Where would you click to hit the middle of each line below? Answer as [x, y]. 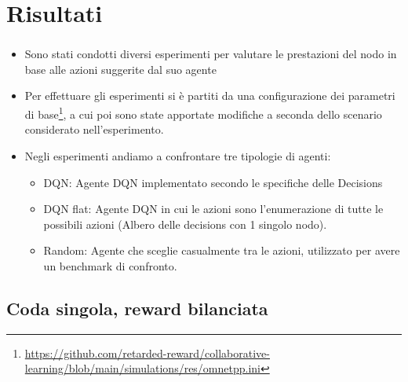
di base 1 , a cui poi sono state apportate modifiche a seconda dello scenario [203, 113]
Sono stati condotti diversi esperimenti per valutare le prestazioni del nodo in [211, 54]
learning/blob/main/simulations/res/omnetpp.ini [142, 368]
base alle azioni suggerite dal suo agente [120, 69]
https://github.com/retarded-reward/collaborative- [147, 353]
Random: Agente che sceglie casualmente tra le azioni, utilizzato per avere [222, 250]
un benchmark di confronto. [110, 265]
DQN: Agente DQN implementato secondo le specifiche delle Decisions [213, 182]
